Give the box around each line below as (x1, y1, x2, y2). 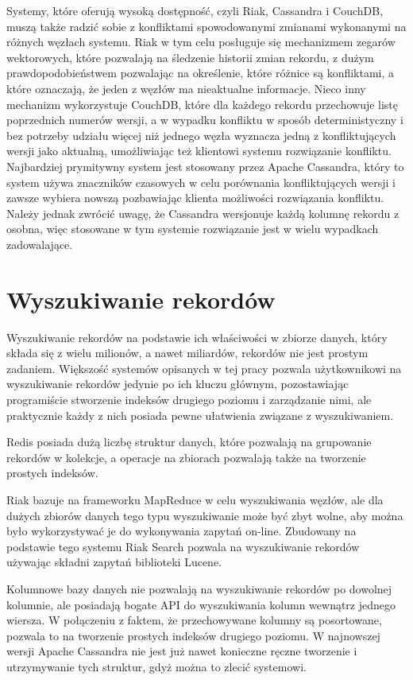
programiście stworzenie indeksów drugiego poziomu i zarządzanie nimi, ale (6, 391, 372, 407)
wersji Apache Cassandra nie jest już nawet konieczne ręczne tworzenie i (6, 643, 357, 659)
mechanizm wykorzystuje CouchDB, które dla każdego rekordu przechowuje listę (6, 95, 399, 112)
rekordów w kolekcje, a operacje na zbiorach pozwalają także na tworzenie (6, 449, 366, 465)
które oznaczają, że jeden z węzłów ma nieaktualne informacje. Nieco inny (6, 80, 366, 96)
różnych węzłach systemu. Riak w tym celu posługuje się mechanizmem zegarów (6, 33, 396, 50)
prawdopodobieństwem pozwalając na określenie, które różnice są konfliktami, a (6, 64, 395, 81)
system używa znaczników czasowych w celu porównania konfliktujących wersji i (6, 173, 396, 190)
